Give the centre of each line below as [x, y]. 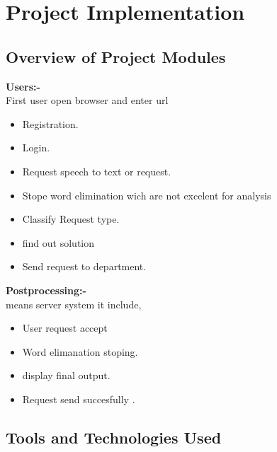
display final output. [66, 375]
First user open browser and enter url [87, 100]
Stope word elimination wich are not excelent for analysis [147, 195]
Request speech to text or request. [97, 171]
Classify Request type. [71, 219]
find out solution [58, 242]
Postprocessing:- [46, 290]
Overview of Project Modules [116, 56]
